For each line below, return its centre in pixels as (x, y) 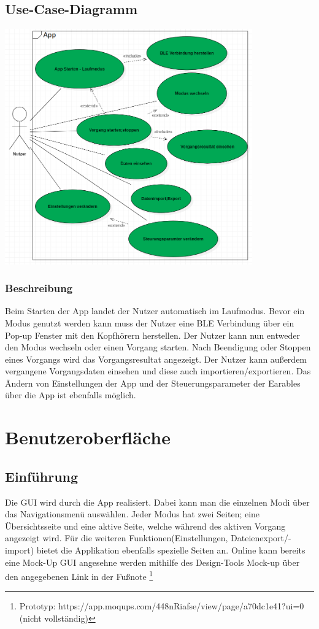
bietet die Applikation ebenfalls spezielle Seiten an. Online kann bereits (171, 550)
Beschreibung (39, 288)
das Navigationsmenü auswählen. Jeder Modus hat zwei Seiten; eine (133, 514)
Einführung (42, 476)
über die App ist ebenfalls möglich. (71, 395)
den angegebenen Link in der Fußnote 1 (79, 575)
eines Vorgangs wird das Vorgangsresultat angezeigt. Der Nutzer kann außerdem (156, 359)
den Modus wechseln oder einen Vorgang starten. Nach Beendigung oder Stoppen (158, 347)
